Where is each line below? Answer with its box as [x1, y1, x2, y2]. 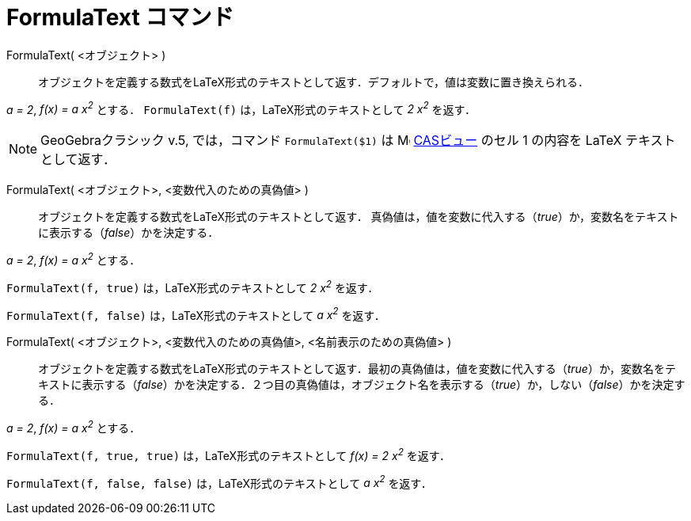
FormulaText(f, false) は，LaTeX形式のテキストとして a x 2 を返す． [6, 306, 385, 322]
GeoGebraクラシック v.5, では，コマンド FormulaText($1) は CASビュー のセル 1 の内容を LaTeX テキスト [40, 132, 676, 149]
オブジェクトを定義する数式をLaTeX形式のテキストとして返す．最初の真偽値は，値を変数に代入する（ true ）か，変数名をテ [38, 362, 677, 376]
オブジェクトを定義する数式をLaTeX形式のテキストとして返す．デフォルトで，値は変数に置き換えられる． [38, 74, 590, 89]
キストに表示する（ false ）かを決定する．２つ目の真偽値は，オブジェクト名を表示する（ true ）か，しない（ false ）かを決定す [38, 378, 685, 392]
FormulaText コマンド [6, 4, 234, 31]
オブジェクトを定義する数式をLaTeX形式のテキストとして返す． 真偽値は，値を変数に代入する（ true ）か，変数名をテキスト [38, 210, 679, 224]
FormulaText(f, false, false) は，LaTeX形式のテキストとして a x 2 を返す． [6, 473, 432, 490]
